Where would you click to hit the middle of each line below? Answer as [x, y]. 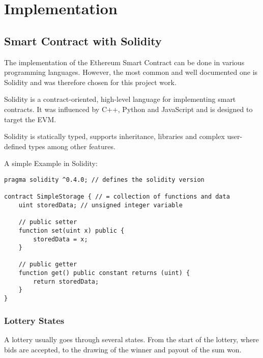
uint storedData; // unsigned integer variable [100, 205]
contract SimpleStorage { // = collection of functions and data [117, 197]
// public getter [48, 265]
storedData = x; [61, 239]
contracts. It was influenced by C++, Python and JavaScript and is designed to [128, 109]
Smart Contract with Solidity [83, 40]
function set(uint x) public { [71, 230]
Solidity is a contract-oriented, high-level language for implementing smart [120, 99]
